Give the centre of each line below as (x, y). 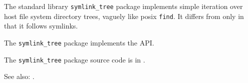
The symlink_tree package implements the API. (79, 42)
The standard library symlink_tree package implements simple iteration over (123, 6)
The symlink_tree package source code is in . (75, 59)
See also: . (19, 76)
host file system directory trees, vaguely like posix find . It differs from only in (124, 16)
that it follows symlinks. (41, 26)
